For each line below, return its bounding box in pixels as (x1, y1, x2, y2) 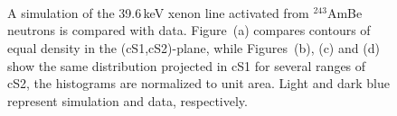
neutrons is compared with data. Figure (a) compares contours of (7, 21, 371, 40)
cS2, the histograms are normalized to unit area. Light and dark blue (7, 74, 390, 93)
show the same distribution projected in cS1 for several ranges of (7, 56, 366, 75)
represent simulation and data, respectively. (7, 91, 248, 110)
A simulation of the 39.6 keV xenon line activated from (7, 3, 309, 22)
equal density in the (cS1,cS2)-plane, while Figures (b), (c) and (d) (7, 38, 380, 57)
